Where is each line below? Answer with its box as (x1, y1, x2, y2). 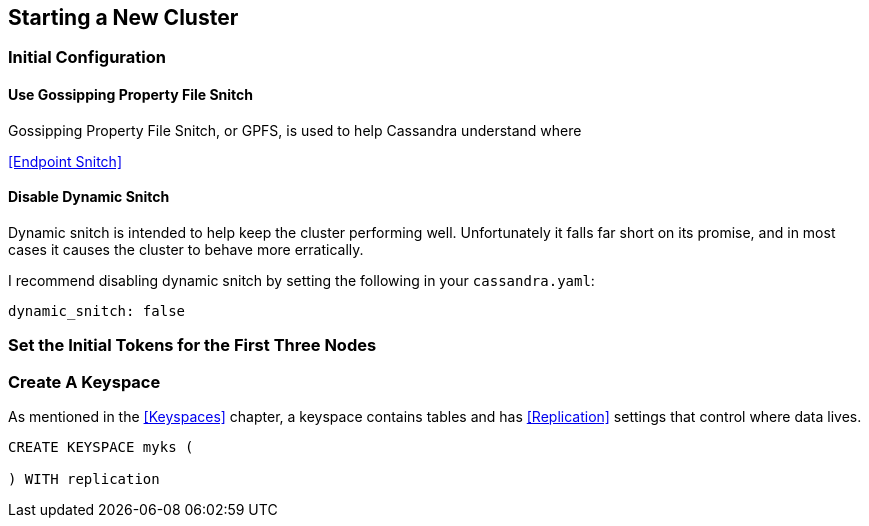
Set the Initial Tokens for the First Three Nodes (8, 335, 377, 356)
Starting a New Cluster (8, 5, 239, 30)
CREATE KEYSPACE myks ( (8, 438, 194, 455)
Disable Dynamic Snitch (8, 188, 170, 206)
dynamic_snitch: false (8, 302, 186, 319)
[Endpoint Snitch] (8, 152, 122, 170)
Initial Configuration (8, 47, 166, 68)
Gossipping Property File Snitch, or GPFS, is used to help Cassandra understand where (8, 121, 582, 139)
